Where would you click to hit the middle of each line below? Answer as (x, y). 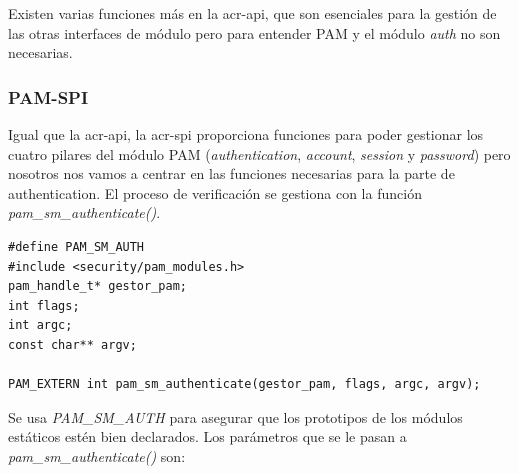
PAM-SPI (48, 96)
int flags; (44, 305)
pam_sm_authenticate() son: (97, 455)
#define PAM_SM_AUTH (76, 246)
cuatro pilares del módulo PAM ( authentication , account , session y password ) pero (259, 153)
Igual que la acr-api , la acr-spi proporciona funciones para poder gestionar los (246, 134)
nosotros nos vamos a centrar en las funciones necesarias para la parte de (231, 173)
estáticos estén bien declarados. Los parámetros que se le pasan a (207, 436)
